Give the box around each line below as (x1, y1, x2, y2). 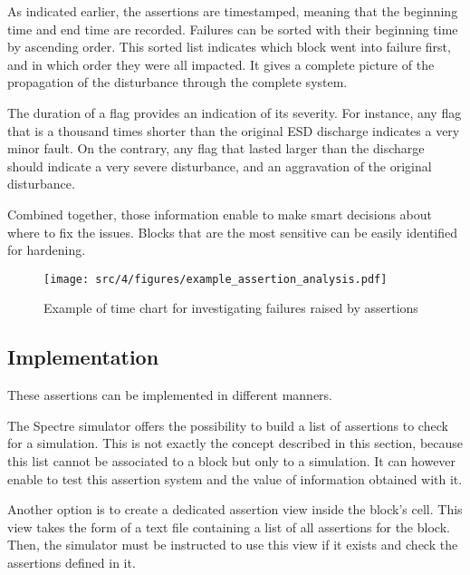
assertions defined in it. (7, 552, 136, 571)
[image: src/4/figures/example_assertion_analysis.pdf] (43, 272, 388, 286)
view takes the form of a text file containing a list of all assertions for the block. (7, 517, 450, 536)
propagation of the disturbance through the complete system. (7, 73, 348, 92)
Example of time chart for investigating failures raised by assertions (43, 298, 418, 317)
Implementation (7, 343, 159, 371)
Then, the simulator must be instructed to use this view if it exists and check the (7, 535, 458, 554)
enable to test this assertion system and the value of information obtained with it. (7, 469, 463, 488)
